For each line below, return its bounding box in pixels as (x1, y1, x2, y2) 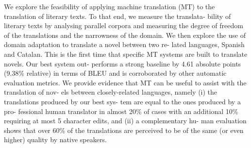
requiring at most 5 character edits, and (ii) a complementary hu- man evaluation (4, 115, 247, 126)
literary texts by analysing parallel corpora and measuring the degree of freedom (4, 20, 243, 31)
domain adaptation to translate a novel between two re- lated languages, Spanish (4, 39, 245, 49)
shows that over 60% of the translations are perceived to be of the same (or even (4, 125, 244, 135)
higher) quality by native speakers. (4, 134, 107, 145)
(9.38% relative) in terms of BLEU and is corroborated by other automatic (4, 68, 227, 78)
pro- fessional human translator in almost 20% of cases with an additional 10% (4, 106, 238, 116)
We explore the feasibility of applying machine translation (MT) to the (4, 1, 215, 11)
